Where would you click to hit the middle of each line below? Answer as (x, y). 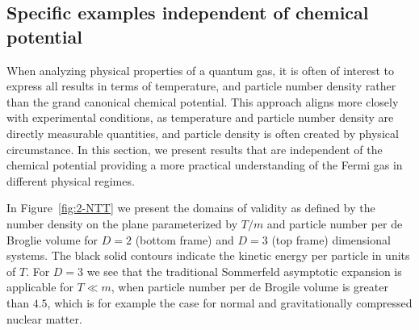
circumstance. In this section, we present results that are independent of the (195, 149)
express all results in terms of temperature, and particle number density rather (201, 86)
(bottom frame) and (184, 239)
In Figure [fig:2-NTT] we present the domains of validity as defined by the (191, 208)
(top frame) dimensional (331, 239)
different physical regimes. (71, 180)
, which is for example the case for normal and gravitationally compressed (230, 302)
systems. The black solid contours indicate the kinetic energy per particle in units (208, 255)
